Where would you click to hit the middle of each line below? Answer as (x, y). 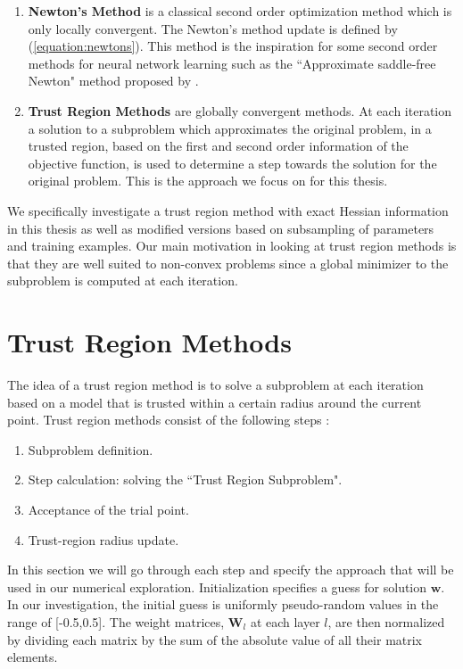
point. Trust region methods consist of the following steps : (169, 420)
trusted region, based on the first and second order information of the (218, 146)
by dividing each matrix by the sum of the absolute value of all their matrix (215, 639)
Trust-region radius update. (103, 539)
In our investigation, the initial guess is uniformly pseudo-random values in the (223, 604)
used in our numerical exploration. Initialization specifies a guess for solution (217, 586)
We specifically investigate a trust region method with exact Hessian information (228, 210)
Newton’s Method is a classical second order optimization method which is (240, 11)
